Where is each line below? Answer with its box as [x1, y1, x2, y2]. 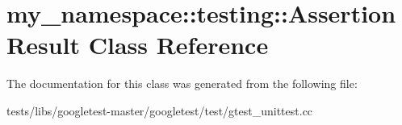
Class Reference [88, 28, 269, 61]
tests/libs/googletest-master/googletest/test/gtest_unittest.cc [6, 102, 313, 119]
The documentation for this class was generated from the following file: [6, 75, 358, 92]
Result [6, 28, 80, 61]
